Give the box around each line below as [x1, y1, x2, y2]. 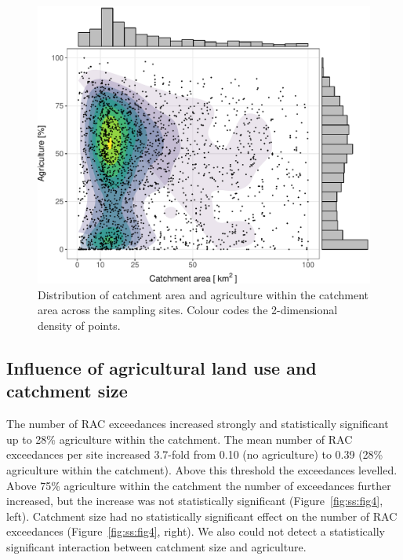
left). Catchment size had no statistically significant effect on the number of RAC [6, 507, 398, 524]
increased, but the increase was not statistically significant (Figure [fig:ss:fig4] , [6, 492, 383, 509]
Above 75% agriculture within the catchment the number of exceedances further [6, 477, 391, 493]
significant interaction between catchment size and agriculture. [6, 538, 307, 555]
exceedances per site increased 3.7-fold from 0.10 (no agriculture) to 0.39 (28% [6, 446, 383, 463]
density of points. [38, 317, 121, 333]
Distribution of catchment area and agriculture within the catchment [38, 286, 369, 302]
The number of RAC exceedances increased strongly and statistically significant [6, 415, 389, 432]
